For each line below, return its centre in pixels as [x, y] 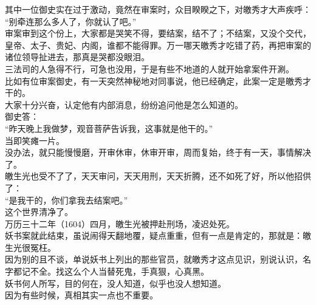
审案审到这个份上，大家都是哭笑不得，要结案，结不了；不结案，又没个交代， [158, 33]
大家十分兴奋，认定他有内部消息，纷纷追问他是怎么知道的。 [124, 104]
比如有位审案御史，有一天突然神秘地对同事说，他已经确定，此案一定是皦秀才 [158, 81]
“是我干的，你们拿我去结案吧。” [67, 200]
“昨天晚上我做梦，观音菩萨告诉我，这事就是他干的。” [109, 128]
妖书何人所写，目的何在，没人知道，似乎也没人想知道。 [115, 283]
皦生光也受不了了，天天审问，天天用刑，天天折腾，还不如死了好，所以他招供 [158, 176]
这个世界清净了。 [39, 212]
